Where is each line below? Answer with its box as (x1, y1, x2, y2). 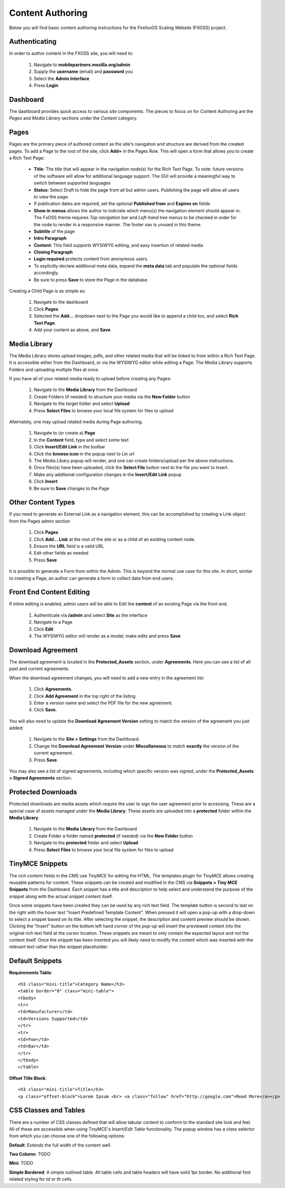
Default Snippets (9, 957, 62, 965)
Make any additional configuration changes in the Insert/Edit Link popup (34, 472, 182, 477)
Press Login (34, 82, 59, 88)
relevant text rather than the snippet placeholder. (9, 944, 108, 950)
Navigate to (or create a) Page (34, 430, 96, 436)
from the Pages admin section (9, 518, 71, 524)
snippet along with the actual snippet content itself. (9, 893, 113, 899)
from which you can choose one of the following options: (9, 1133, 125, 1139)
